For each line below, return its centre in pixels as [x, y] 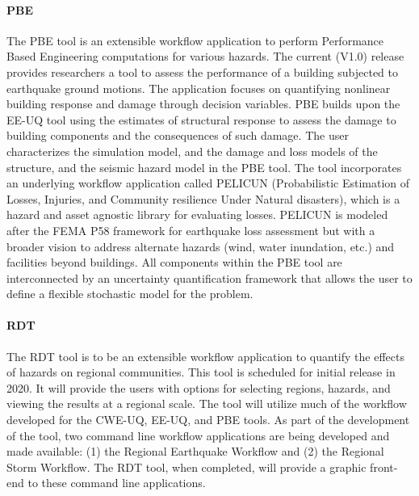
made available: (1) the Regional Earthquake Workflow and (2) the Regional [195, 451]
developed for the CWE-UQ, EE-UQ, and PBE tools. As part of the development [208, 420]
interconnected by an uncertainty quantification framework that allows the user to [209, 277]
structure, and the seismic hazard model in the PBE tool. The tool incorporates [204, 167]
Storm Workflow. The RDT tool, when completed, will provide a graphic [186, 467]
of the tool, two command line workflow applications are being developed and [198, 435]
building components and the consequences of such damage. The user [178, 135]
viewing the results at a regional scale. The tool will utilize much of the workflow [207, 404]
